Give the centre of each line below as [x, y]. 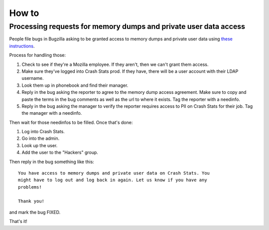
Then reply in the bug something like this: [52, 162]
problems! [30, 187]
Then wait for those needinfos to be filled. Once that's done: [71, 122]
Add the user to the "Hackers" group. [60, 153]
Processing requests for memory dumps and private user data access [127, 26]
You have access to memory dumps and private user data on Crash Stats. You [114, 173]
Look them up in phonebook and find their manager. [75, 85]
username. [33, 78]
